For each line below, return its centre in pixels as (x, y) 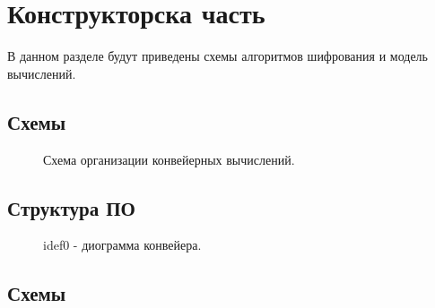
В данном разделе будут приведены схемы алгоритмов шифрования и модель (217, 56)
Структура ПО (71, 207)
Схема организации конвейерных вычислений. (169, 159)
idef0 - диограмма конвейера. (122, 245)
